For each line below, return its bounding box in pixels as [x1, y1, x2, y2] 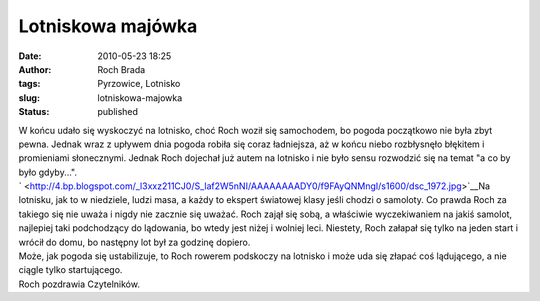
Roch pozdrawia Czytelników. [18, 278, 140, 290]
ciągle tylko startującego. [18, 264, 123, 276]
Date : [18, 50, 42, 62]
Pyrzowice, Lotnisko [97, 78, 181, 90]
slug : [18, 91, 40, 104]
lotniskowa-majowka [97, 91, 183, 104]
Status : [18, 106, 50, 118]
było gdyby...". [18, 166, 78, 178]
